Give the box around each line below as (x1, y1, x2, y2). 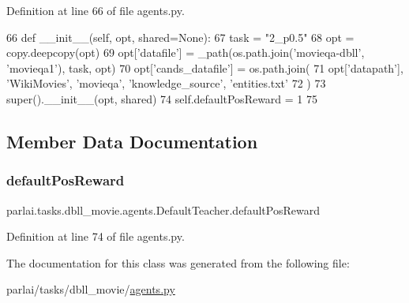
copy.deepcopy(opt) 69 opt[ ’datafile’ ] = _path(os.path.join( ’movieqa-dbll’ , (6, 44, 365, 61)
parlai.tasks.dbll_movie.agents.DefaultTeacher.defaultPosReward (6, 201, 320, 218)
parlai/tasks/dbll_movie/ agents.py (6, 281, 175, 297)
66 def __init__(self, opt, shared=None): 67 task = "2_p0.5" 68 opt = (6, 28, 355, 45)
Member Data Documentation (6, 129, 258, 153)
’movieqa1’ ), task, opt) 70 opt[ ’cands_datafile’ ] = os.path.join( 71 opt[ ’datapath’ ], (6, 59, 403, 76)
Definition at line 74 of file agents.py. (6, 228, 185, 245)
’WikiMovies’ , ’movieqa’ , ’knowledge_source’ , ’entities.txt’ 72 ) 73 (6, 75, 326, 92)
